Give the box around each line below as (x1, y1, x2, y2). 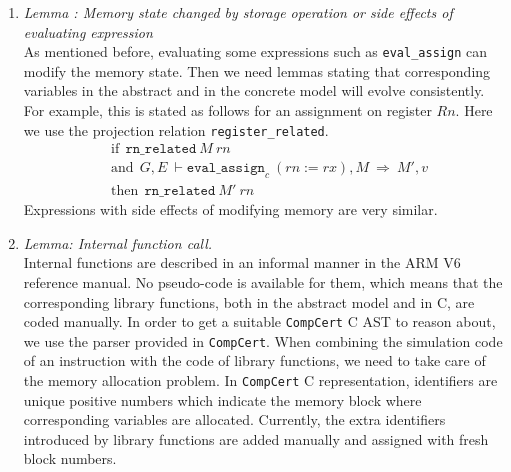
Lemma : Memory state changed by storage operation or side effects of (23, 2, 453, 22)
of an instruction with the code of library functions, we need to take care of (23, 350, 486, 371)
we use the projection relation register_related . (23, 119, 329, 140)
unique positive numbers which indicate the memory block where (23, 389, 422, 410)
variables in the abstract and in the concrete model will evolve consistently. (23, 80, 485, 101)
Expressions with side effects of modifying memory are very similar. (23, 199, 438, 220)
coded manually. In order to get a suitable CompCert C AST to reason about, (23, 311, 496, 332)
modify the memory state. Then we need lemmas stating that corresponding (23, 60, 491, 81)
